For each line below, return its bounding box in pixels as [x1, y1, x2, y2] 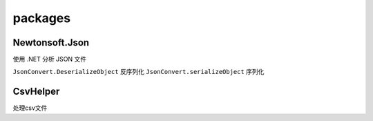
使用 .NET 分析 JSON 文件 [12, 55, 87, 64]
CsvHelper [12, 86, 60, 97]
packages [12, 10, 71, 26]
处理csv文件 [12, 104, 48, 112]
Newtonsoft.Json [12, 37, 90, 48]
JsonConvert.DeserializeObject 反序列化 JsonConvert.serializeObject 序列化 [12, 68, 265, 76]
